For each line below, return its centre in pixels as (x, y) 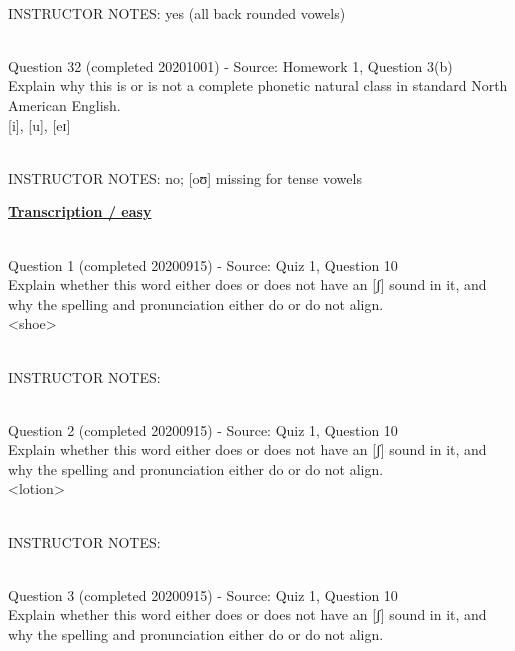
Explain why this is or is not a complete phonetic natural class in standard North (258, 85)
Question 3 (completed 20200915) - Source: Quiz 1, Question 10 (203, 594)
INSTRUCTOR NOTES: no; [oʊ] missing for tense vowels (185, 177)
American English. (64, 104)
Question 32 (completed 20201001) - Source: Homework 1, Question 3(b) (230, 65)
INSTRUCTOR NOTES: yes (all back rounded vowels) (177, 12)
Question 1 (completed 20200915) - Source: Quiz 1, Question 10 (203, 264)
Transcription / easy (80, 211)
